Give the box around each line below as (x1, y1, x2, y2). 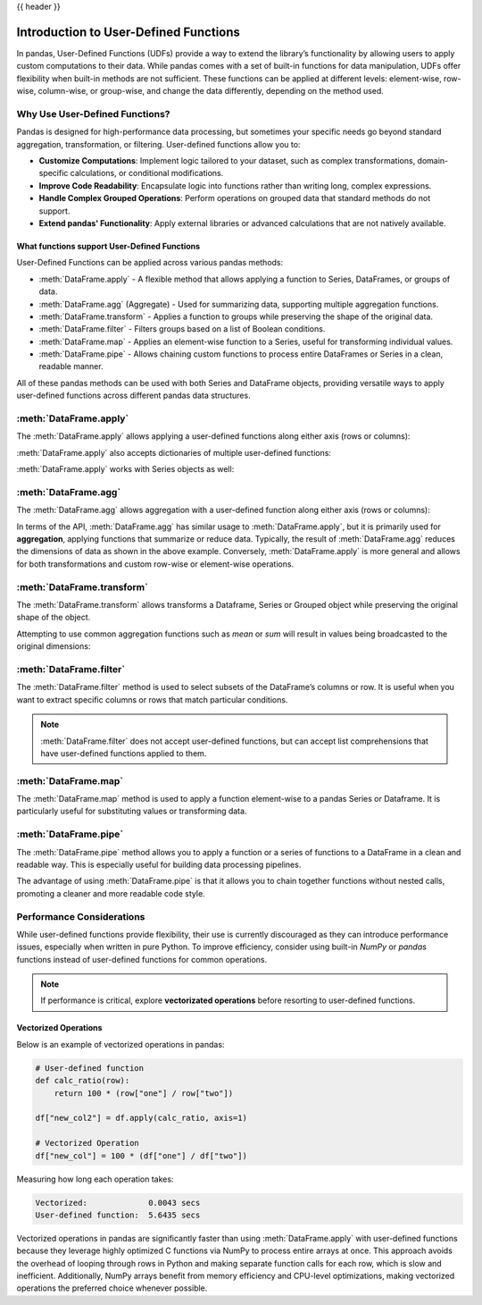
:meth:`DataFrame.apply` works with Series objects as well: (16, 464, 235, 475)
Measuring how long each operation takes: (16, 1174, 174, 1184)
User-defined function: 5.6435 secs (35, 1209, 201, 1220)
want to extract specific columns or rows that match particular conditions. (16, 694, 288, 705)
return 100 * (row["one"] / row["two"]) (54, 1088, 234, 1099)
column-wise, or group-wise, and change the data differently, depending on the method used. (37, 86, 384, 97)
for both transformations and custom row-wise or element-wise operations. (16, 559, 295, 569)
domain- (417, 156, 449, 165)
